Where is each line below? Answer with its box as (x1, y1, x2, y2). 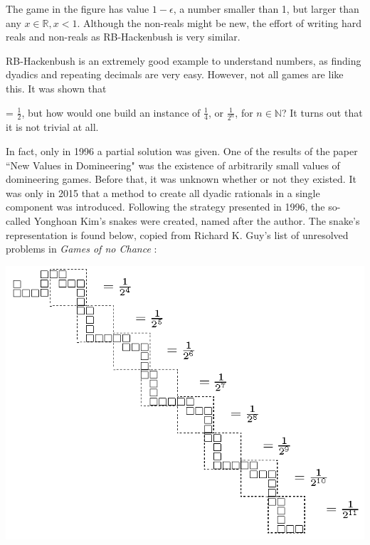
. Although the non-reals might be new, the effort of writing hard (77, 15, 362, 30)
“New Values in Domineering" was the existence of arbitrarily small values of (6, 157, 340, 172)
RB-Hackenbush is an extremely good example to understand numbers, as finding (6, 53, 361, 68)
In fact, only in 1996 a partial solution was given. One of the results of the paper (6, 144, 358, 159)
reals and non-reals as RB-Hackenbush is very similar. (6, 29, 240, 44)
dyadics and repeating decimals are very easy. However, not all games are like (6, 67, 344, 82)
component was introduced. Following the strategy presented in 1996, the (6, 199, 325, 214)
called (6, 213, 31, 228)
